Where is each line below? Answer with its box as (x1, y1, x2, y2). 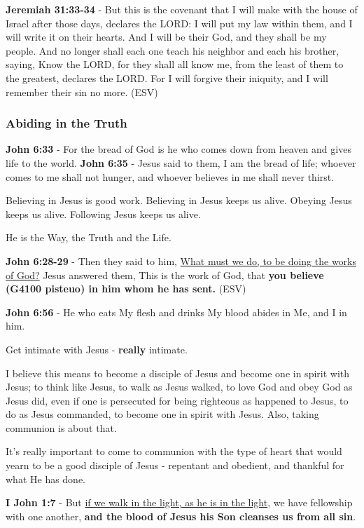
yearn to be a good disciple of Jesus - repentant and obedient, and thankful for (6, 458, 344, 473)
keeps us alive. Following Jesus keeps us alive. (6, 206, 201, 221)
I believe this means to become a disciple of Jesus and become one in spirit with (6, 365, 350, 380)
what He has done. (6, 471, 86, 486)
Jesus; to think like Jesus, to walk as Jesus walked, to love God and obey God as (6, 379, 353, 394)
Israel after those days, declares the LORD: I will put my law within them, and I (6, 15, 353, 30)
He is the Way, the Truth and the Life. (6, 230, 171, 245)
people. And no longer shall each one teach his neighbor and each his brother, (6, 43, 339, 57)
